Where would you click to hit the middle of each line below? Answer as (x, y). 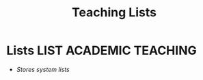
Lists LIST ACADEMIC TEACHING (102, 51)
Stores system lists (43, 69)
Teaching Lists (114, 13)
